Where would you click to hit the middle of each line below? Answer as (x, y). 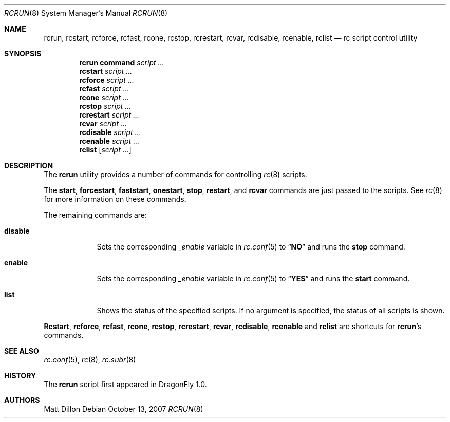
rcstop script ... (105, 106)
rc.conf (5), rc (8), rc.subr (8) (90, 360)
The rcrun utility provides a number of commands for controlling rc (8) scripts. (175, 174)
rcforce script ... (107, 80)
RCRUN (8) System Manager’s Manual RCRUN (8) (86, 13)
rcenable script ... (109, 141)
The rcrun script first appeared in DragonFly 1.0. (125, 384)
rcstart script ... (106, 71)
